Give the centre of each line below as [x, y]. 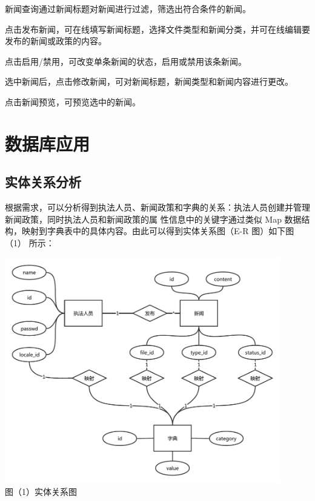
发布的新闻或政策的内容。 [56, 41]
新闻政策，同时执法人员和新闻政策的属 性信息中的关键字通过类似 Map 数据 [153, 219]
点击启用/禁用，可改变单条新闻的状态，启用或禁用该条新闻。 [126, 61]
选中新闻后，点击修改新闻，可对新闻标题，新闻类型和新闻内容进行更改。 [149, 81]
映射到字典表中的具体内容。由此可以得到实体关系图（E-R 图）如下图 [158, 231]
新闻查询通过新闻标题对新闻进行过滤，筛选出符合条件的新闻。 [128, 8]
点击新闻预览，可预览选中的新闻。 [73, 101]
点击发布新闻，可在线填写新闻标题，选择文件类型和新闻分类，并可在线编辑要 [157, 29]
